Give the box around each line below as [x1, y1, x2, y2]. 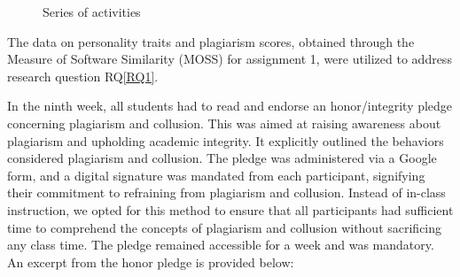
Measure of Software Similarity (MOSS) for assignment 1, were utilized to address [7, 50, 452, 68]
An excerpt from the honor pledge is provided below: [7, 252, 294, 271]
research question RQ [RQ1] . [7, 66, 159, 85]
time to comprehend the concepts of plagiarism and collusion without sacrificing [7, 218, 442, 236]
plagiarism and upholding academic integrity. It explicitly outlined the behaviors [7, 131, 444, 150]
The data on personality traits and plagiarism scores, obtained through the [7, 32, 415, 50]
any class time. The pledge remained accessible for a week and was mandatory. [7, 235, 434, 254]
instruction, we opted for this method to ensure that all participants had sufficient [7, 200, 454, 219]
